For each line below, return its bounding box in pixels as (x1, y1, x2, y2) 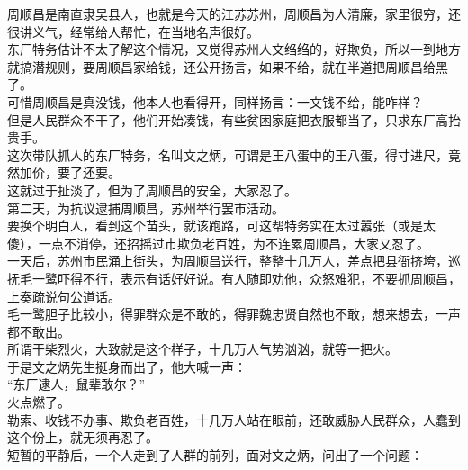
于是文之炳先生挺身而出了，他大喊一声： (7, 357, 247, 375)
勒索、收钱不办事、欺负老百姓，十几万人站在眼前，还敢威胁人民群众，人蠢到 (7, 410, 461, 429)
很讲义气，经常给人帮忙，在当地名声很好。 (7, 22, 259, 41)
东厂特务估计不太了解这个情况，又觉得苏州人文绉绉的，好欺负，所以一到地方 (7, 40, 461, 59)
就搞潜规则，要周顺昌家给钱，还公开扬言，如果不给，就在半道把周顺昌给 (7, 57, 436, 76)
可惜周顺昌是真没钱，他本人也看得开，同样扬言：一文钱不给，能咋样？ (7, 92, 423, 111)
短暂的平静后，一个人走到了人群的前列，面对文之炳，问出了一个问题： (7, 445, 423, 464)
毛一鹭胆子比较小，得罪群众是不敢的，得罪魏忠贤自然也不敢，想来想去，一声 (7, 304, 461, 323)
